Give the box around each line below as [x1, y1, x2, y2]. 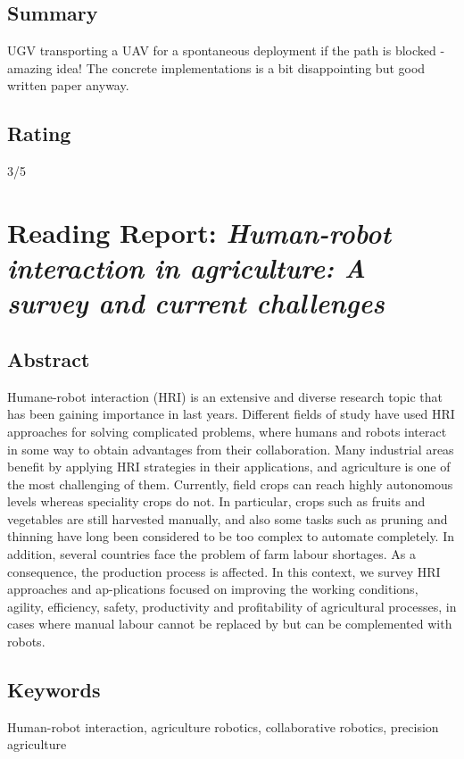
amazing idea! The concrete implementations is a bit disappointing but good [7, 58, 426, 77]
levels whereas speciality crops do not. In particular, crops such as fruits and [7, 492, 426, 511]
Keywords [7, 676, 101, 704]
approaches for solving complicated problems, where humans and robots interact [7, 421, 447, 440]
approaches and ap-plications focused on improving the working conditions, [7, 580, 418, 598]
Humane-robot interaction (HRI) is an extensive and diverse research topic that [7, 387, 443, 405]
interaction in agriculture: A [7, 249, 366, 287]
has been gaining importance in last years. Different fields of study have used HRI [7, 405, 455, 423]
